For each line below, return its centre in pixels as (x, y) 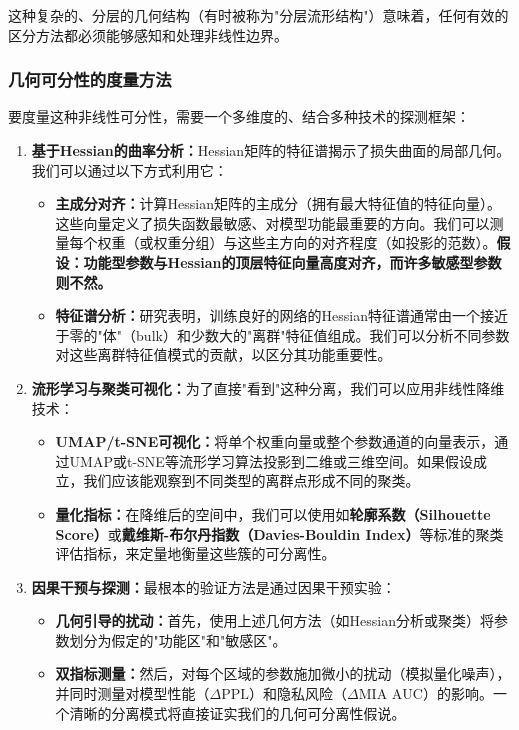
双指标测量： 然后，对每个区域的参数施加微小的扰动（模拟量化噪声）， (283, 673)
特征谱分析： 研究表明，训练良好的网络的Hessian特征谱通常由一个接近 (282, 315)
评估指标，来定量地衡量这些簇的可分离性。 (195, 553)
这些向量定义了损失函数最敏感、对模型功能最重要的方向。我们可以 (272, 222)
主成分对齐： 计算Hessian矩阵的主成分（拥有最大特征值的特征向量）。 (278, 203)
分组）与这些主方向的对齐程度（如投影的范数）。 (339, 242)
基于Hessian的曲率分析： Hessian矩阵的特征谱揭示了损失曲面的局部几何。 (271, 150)
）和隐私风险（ (298, 693)
